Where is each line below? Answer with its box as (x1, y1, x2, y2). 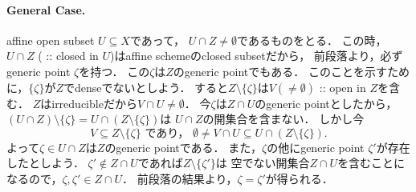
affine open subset (6, 31, 95, 48)
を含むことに (337, 154, 406, 171)
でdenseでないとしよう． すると (63, 78, 229, 95)
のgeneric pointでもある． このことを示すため (173, 62, 410, 79)
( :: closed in (38, 47, 99, 64)
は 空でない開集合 (215, 154, 310, 171)
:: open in (319, 78, 366, 95)
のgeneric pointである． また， (104, 138, 262, 155)
